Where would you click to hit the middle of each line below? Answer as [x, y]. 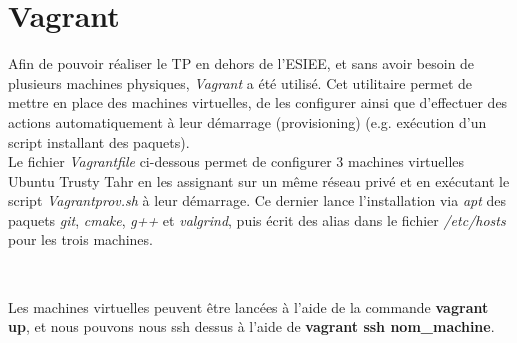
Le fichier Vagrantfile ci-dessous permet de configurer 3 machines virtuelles [236, 161]
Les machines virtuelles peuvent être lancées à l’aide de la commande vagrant [248, 306]
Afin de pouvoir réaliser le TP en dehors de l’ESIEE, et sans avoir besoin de [241, 63]
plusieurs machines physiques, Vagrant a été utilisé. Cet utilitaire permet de [240, 82]
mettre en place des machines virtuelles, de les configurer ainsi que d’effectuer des [258, 102]
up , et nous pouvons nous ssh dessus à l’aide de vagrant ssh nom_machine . [251, 326]
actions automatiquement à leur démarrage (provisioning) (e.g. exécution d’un [247, 121]
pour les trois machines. [80, 239]
